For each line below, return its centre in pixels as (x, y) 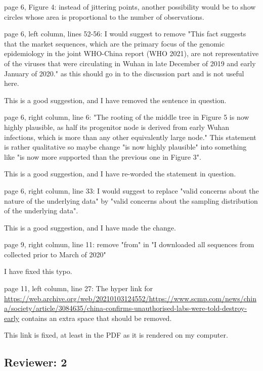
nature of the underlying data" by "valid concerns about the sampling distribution (131, 200)
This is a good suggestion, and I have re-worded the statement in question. (120, 174)
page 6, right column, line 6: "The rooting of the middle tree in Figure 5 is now (127, 117)
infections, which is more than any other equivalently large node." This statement (130, 137)
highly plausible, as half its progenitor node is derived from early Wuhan (117, 127)
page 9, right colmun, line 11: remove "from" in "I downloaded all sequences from (129, 244)
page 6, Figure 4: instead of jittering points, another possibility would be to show (130, 7)
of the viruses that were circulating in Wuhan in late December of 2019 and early (130, 63)
